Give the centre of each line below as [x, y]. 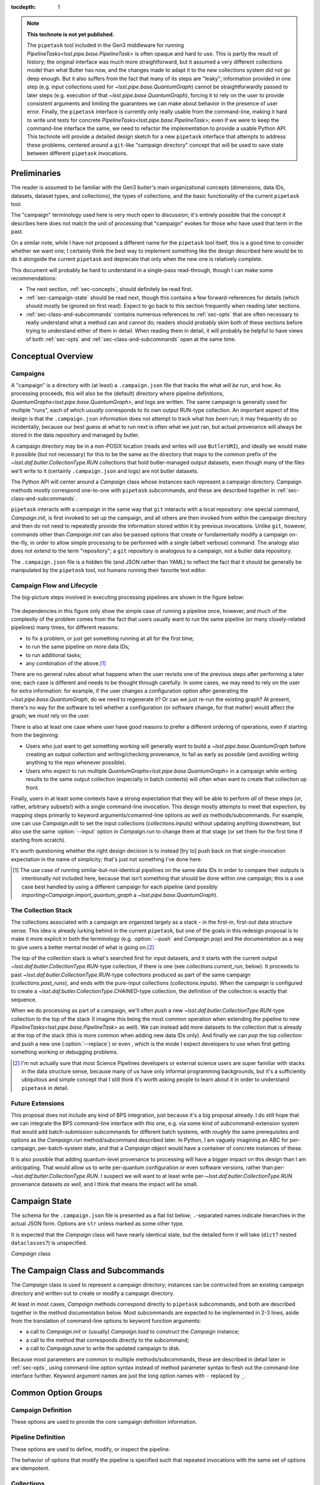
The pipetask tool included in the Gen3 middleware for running [105, 45]
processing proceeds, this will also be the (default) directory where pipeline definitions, [118, 394]
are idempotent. [30, 1468]
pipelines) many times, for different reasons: [65, 627]
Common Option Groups [57, 1393]
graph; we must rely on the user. [50, 716]
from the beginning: [35, 735]
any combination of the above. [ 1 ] [66, 663]
